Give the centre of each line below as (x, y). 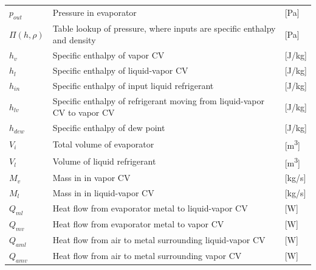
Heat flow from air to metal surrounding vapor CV (147, 256)
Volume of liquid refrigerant (104, 161)
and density (74, 40)
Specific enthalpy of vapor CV (108, 55)
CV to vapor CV (84, 112)
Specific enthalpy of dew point (109, 128)
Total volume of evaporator (103, 144)
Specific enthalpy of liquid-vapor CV (120, 70)
